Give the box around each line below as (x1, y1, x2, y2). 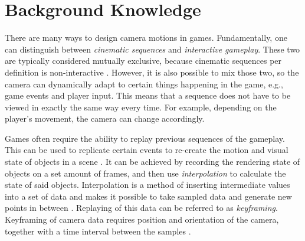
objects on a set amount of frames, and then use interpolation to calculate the (5, 167, 286, 179)
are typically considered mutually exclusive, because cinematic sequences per (5, 54, 282, 67)
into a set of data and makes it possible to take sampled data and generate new (5, 190, 292, 202)
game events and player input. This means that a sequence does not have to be (5, 89, 291, 102)
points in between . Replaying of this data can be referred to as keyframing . (5, 201, 278, 214)
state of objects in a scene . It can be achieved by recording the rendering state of (5, 155, 300, 168)
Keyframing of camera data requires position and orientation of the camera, (5, 213, 279, 226)
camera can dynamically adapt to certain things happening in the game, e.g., (5, 77, 283, 90)
